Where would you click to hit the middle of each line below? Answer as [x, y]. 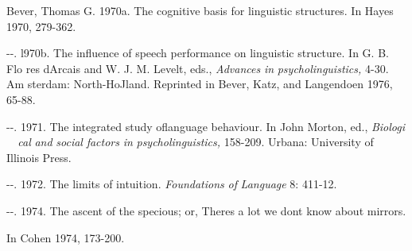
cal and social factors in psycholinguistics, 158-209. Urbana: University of [196, 142]
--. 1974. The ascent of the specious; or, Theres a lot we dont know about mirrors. [206, 210]
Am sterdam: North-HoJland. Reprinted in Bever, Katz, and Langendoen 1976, [200, 84]
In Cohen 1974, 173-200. [66, 237]
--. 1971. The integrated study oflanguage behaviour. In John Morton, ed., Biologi [206, 126]
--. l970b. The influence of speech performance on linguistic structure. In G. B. [198, 53]
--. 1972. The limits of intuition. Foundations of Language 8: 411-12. [172, 184]
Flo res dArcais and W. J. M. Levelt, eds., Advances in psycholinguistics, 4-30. [198, 68]
